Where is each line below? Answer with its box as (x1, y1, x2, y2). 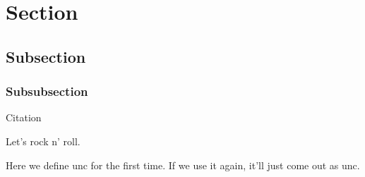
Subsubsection (6, 83, 88, 100)
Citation (6, 110, 42, 125)
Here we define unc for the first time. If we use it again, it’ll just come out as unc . (6, 157, 360, 172)
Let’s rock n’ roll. (6, 133, 80, 148)
